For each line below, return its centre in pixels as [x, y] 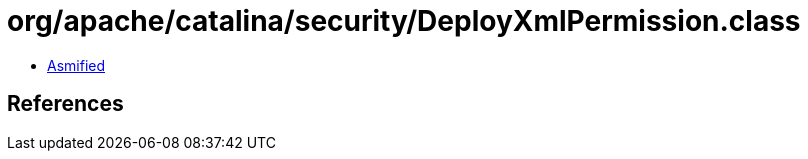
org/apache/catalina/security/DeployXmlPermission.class [404, 21]
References [65, 104]
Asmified [76, 65]
